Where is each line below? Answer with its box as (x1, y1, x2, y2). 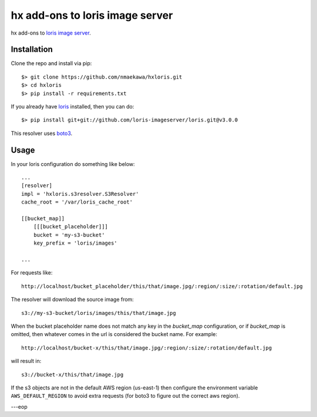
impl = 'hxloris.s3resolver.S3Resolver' (21, 191, 139, 197)
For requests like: (11, 269, 53, 276)
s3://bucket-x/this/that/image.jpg (21, 371, 124, 378)
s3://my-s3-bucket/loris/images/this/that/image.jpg (21, 310, 176, 316)
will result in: (11, 358, 42, 365)
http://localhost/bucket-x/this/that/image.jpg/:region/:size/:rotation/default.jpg (21, 344, 272, 351)
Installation (11, 45, 53, 55)
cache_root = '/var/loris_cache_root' (21, 199, 133, 205)
